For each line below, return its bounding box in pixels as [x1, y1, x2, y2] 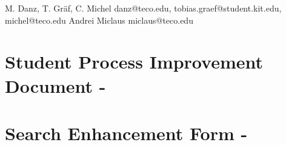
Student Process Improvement [5, 49, 264, 74]
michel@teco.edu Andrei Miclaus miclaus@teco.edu [5, 13, 193, 26]
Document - [5, 73, 106, 98]
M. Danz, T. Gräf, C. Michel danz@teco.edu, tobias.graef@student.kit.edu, [5, 2, 282, 14]
